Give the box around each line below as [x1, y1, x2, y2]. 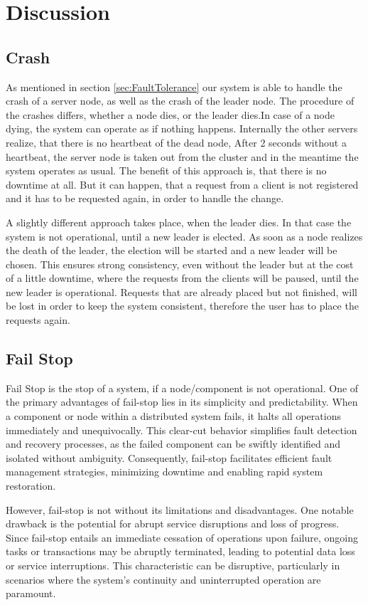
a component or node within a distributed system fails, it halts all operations [6, 409, 341, 423]
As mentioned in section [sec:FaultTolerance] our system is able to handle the [6, 79, 342, 94]
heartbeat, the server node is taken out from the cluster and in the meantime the [6, 149, 359, 164]
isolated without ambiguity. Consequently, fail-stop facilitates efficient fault [6, 450, 332, 465]
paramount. [6, 586, 56, 601]
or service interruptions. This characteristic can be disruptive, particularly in [6, 558, 340, 572]
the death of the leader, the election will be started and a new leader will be [6, 243, 337, 258]
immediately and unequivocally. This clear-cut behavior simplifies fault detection [6, 422, 357, 437]
